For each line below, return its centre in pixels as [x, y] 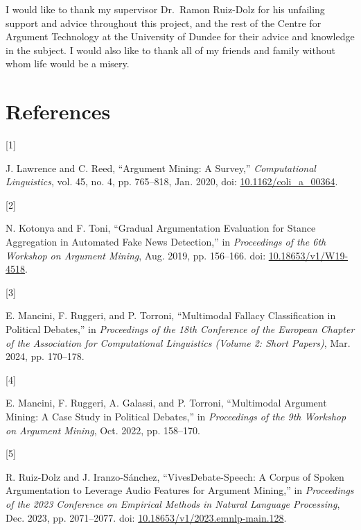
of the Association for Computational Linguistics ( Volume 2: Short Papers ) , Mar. [178, 342]
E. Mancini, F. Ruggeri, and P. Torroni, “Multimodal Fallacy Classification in [171, 315]
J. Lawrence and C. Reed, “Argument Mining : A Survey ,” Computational [161, 168]
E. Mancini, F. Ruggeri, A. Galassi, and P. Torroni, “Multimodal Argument [166, 403]
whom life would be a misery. [68, 63]
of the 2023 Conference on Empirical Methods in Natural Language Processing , [173, 503]
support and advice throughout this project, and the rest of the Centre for [164, 23]
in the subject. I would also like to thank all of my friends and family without [170, 50]
